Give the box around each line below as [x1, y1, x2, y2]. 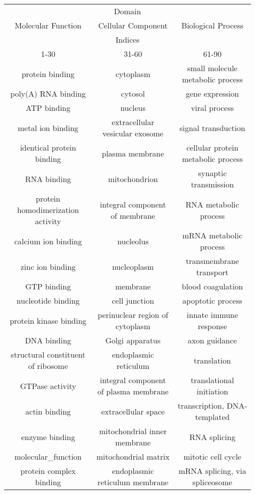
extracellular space [101, 405, 165, 417]
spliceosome [192, 476, 232, 488]
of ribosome [28, 360, 68, 371]
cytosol [121, 88, 145, 99]
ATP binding [25, 102, 71, 113]
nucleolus [117, 235, 149, 247]
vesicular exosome [102, 128, 164, 139]
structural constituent [11, 349, 85, 360]
